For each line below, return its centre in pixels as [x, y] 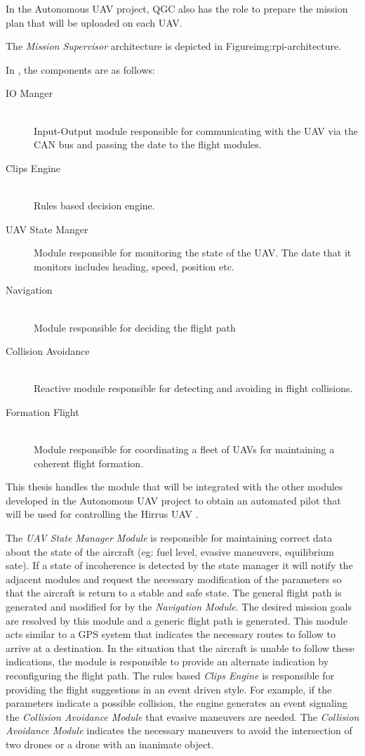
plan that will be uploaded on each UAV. [94, 22]
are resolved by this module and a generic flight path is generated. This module [177, 620]
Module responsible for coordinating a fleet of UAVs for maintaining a [184, 449]
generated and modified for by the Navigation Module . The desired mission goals [179, 606]
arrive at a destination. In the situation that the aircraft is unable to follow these [180, 647]
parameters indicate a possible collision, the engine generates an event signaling [177, 703]
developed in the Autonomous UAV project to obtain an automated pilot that [173, 500]
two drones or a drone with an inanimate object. [110, 744]
